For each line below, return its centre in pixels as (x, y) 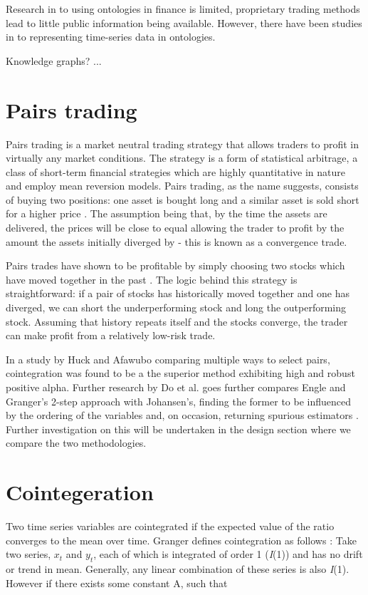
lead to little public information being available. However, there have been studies (184, 22)
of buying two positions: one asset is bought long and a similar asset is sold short (183, 199)
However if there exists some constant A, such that (117, 583)
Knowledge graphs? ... (54, 60)
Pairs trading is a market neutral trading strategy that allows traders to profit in (183, 144)
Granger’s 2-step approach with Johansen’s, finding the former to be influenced (178, 401)
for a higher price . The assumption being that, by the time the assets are (167, 213)
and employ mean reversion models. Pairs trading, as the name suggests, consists (182, 186)
